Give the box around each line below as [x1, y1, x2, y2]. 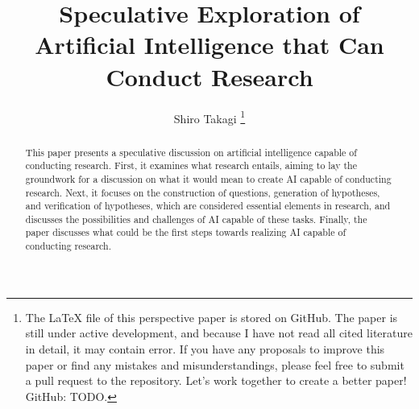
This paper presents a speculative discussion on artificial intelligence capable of [25, 145, 357, 159]
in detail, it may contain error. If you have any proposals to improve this [25, 340, 385, 357]
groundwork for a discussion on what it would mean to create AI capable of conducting [25, 171, 392, 185]
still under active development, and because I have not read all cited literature [25, 324, 413, 341]
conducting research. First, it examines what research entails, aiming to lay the [25, 159, 357, 172]
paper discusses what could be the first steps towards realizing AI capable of [25, 225, 346, 239]
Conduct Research [106, 60, 313, 93]
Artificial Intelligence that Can [35, 28, 384, 61]
